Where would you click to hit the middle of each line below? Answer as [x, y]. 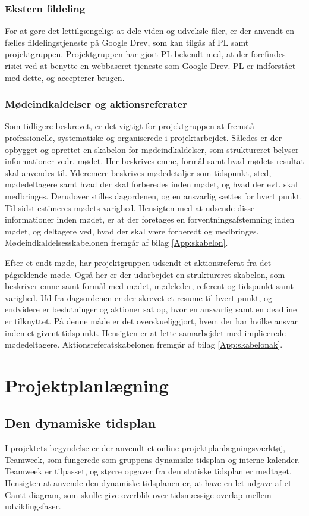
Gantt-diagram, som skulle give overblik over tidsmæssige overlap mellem [138, 494]
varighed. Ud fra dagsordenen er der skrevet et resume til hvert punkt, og [139, 297]
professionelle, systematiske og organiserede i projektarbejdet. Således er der [144, 137]
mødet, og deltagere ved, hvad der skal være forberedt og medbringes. [132, 231]
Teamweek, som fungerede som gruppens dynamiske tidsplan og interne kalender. [153, 459]
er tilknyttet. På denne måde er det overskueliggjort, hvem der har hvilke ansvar [151, 320]
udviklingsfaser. [33, 506]
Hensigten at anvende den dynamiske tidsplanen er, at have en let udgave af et [148, 483]
